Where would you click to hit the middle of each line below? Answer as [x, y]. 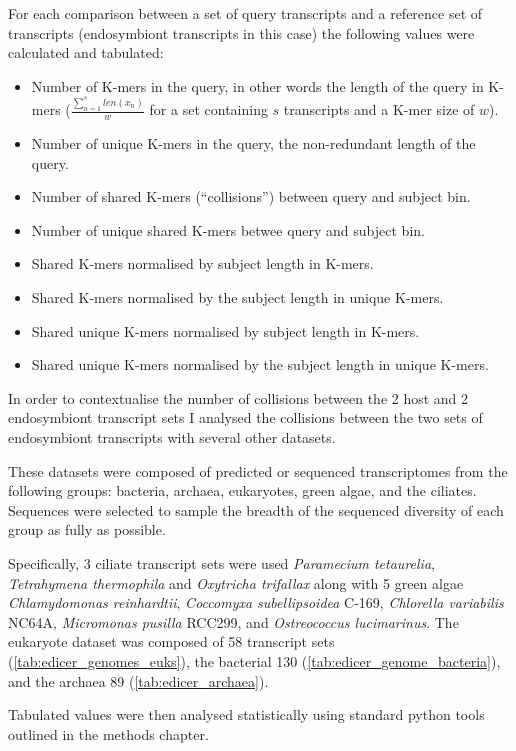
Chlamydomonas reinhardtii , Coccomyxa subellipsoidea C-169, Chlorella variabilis [256, 602]
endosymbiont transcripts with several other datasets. [172, 436]
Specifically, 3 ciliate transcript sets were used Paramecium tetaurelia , [221, 562]
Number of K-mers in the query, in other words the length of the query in [257, 85]
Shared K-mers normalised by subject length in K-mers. [202, 263]
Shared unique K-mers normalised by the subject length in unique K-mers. [260, 364]
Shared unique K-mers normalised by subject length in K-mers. [225, 330]
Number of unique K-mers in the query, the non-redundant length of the [253, 143]
